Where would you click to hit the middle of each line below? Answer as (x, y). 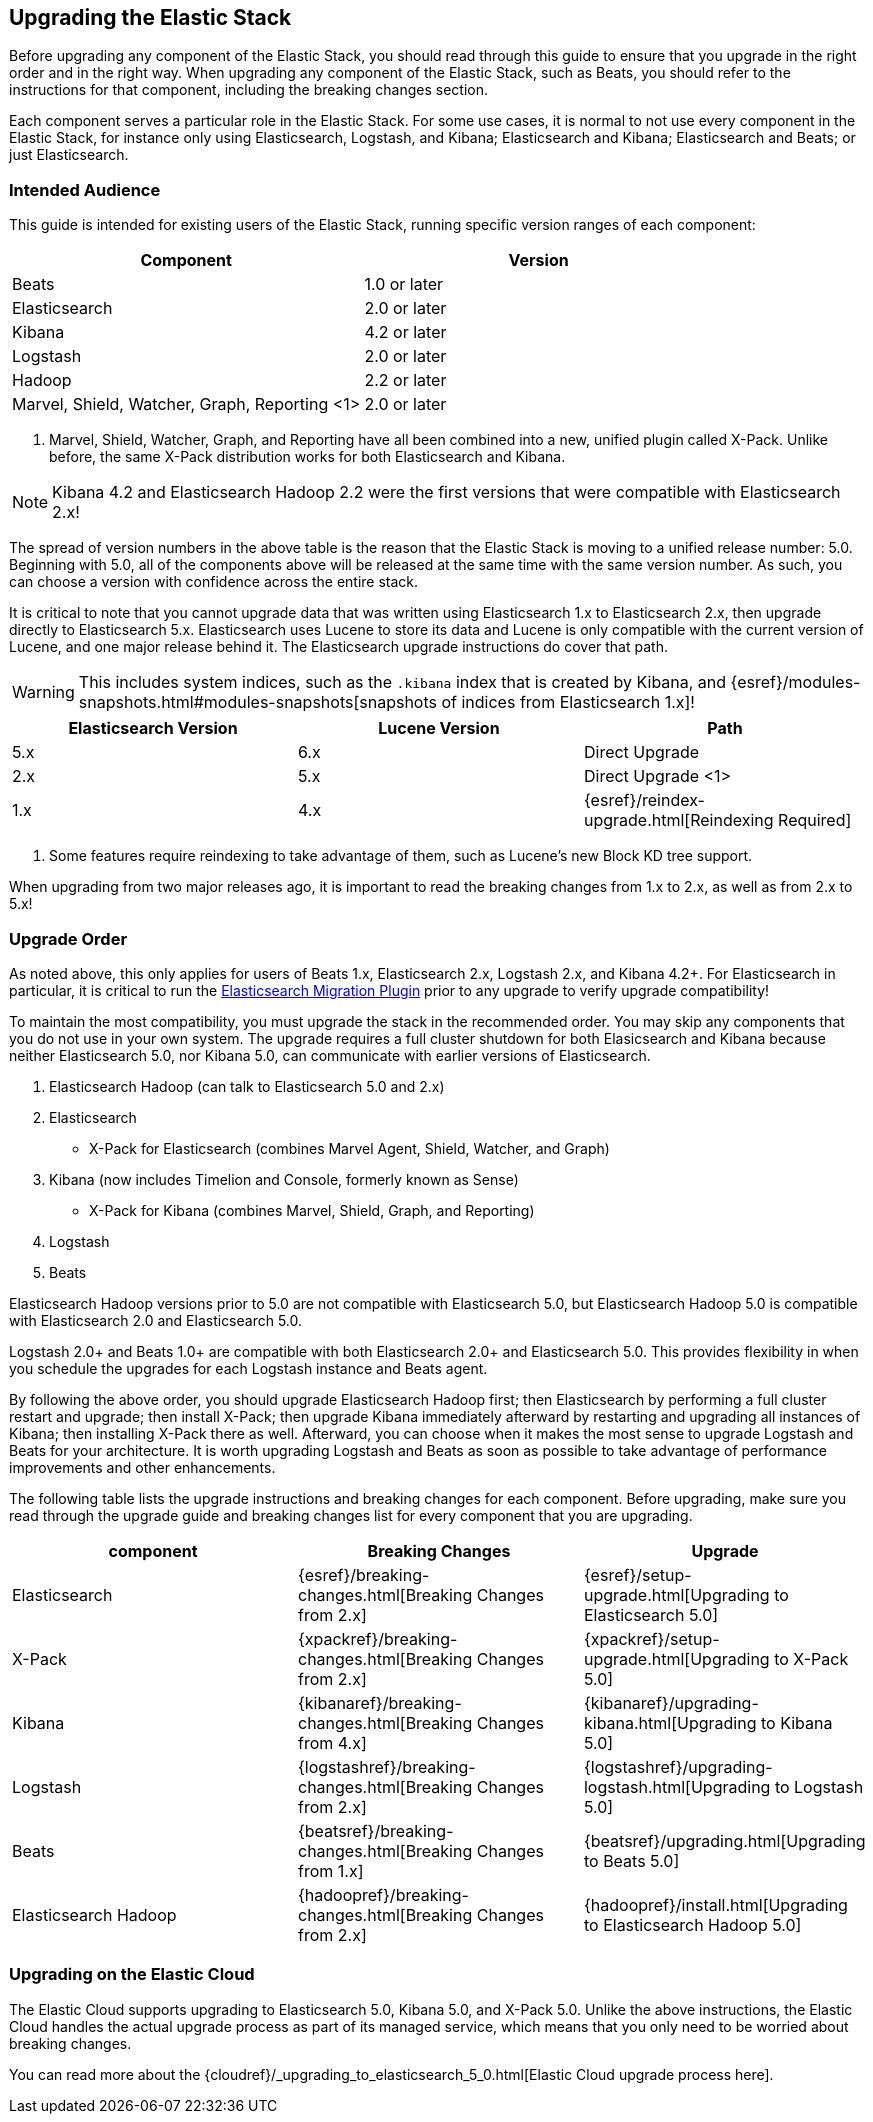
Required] (815, 820)
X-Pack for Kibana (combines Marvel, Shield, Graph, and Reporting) (312, 1210)
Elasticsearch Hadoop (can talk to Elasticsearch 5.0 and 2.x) (247, 1086)
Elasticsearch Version (153, 728)
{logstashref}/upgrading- (678, 1766)
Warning (43, 692)
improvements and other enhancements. (142, 1467)
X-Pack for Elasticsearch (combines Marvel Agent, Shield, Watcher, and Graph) (349, 1148)
